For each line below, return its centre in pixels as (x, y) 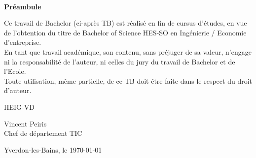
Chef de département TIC (43, 133)
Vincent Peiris (25, 123)
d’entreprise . (23, 42)
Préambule (23, 6)
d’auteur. (18, 90)
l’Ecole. (15, 71)
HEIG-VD (19, 107)
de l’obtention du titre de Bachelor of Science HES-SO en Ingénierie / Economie (125, 32)
